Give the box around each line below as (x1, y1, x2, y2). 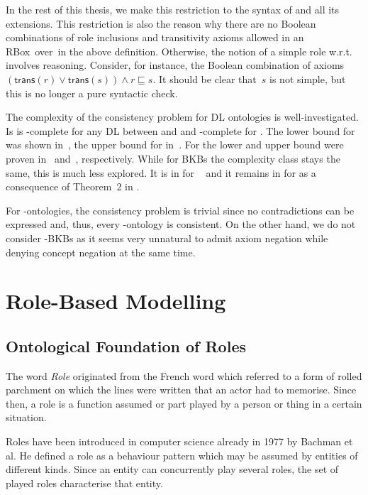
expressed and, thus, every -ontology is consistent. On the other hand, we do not (6, 217, 356, 232)
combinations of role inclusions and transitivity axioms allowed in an (6, 30, 304, 45)
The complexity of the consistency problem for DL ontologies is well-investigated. (6, 109, 359, 124)
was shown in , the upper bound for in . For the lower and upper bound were (6, 137, 344, 152)
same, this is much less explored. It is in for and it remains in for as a (6, 165, 316, 180)
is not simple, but (269, 71, 346, 86)
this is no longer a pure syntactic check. (6, 85, 178, 100)
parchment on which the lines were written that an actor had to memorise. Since (6, 382, 357, 397)
